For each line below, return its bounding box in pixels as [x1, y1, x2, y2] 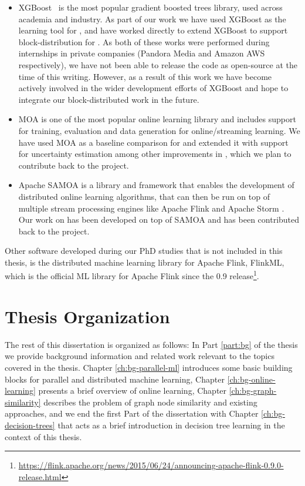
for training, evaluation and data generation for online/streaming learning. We [18, 124, 300, 136]
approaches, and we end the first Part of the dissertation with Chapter [5, 407, 259, 420]
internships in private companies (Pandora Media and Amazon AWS [18, 47, 265, 59]
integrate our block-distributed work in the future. [18, 93, 199, 105]
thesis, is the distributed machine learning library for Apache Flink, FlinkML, [5, 256, 284, 268]
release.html [18, 470, 62, 482]
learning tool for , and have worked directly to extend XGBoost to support [18, 24, 288, 36]
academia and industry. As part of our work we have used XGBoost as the [18, 12, 286, 25]
